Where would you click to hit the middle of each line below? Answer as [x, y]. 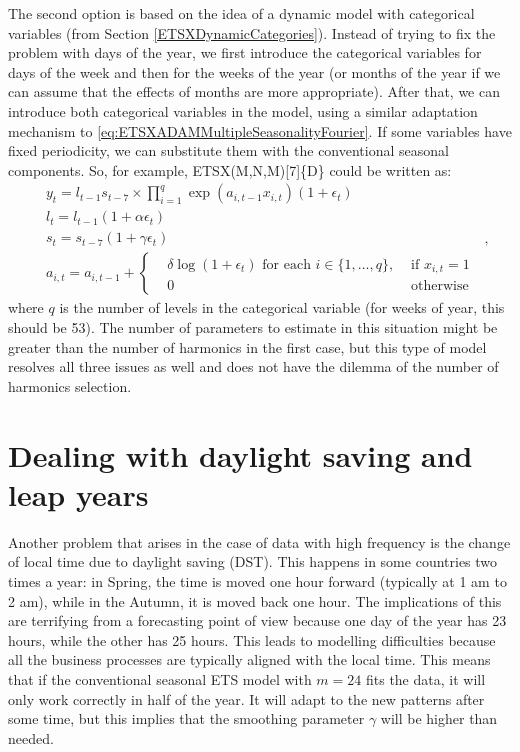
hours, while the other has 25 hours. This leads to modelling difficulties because [252, 639]
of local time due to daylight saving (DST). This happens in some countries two [253, 561]
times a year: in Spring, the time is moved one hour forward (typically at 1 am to [257, 580]
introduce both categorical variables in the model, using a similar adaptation [243, 110]
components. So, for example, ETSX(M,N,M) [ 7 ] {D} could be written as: [230, 169]
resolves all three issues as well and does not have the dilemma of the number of [253, 366]
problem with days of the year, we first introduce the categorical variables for [245, 52]
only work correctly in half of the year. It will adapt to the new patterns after [246, 698]
